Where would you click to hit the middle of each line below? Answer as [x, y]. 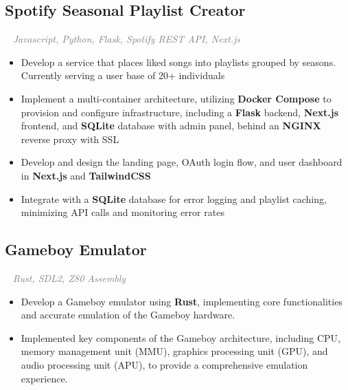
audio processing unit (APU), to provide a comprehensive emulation [164, 364]
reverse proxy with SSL [70, 139]
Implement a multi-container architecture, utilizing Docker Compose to [176, 98]
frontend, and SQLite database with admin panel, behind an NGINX [171, 126]
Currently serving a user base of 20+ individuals [123, 75]
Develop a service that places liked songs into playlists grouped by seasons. [178, 62]
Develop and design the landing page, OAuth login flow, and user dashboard [182, 162]
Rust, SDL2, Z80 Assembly [69, 278]
